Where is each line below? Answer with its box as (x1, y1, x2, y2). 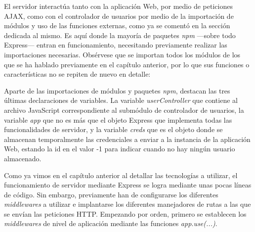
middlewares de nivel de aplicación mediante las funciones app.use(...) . (4, 218, 217, 229)
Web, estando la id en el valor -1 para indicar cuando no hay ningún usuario (4, 143, 235, 154)
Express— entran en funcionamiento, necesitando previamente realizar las (4, 40, 227, 50)
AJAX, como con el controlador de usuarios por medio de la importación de (4, 10, 234, 21)
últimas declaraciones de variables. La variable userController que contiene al (4, 95, 238, 105)
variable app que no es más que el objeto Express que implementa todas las (4, 114, 232, 125)
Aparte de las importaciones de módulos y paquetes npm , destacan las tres (4, 85, 230, 95)
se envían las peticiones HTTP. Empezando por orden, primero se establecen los (4, 208, 247, 219)
